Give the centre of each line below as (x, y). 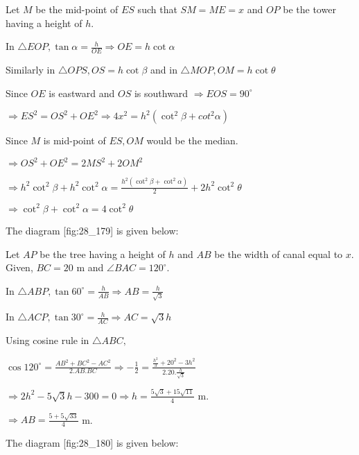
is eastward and (82, 93)
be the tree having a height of (103, 254)
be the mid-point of (77, 9)
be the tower (309, 9)
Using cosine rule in (47, 340)
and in (164, 70)
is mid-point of (75, 140)
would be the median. (192, 140)
